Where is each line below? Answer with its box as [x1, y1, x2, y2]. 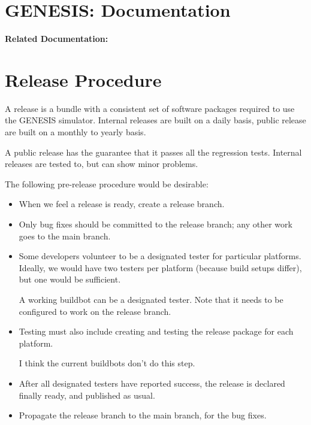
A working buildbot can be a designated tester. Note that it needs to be [19, 293, 283, 305]
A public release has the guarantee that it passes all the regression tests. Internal [5, 145, 302, 158]
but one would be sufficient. [19, 273, 121, 286]
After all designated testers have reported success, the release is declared [19, 377, 285, 389]
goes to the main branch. [19, 229, 111, 242]
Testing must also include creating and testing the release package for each [19, 325, 294, 338]
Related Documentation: [5, 32, 108, 45]
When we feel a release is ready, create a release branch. [19, 198, 225, 210]
